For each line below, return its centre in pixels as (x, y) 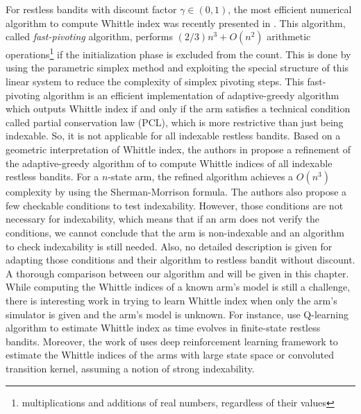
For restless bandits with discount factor (91, 9)
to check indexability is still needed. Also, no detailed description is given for (169, 246)
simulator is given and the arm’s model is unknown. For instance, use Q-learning (177, 314)
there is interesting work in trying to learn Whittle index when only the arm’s (171, 300)
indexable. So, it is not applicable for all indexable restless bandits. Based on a (173, 136)
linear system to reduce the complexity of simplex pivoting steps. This (155, 81)
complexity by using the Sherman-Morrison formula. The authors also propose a (176, 192)
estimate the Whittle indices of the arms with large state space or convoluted (170, 355)
